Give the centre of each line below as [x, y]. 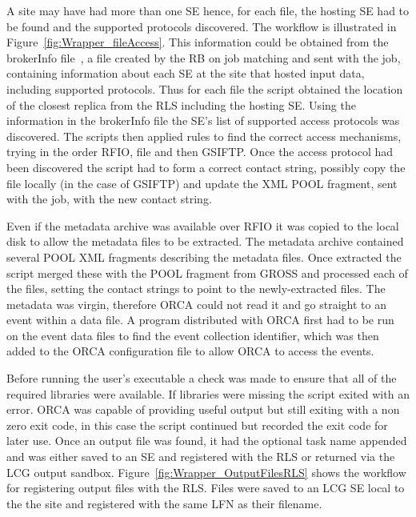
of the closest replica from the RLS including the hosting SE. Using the [181, 104]
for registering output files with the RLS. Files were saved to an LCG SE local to [206, 488]
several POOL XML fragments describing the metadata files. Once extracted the [204, 256]
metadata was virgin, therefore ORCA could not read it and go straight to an [196, 304]
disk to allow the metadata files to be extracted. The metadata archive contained [205, 241]
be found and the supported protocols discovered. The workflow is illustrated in [202, 26]
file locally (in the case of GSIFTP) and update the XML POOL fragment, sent [202, 183]
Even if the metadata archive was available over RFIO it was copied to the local [203, 225]
